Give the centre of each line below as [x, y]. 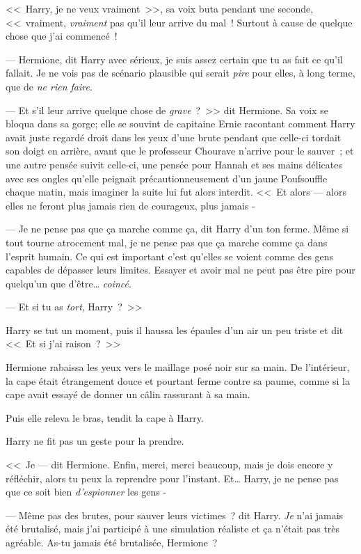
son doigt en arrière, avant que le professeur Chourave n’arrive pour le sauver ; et [180, 151]
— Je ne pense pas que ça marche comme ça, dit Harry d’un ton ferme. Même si [177, 229]
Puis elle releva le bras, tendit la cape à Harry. [105, 417]
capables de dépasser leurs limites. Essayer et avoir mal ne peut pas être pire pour [180, 270]
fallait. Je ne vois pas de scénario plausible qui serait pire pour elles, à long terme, [180, 73]
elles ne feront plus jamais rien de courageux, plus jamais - [130, 205]
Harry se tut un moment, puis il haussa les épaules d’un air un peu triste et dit [175, 330]
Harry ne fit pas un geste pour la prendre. [95, 441]
